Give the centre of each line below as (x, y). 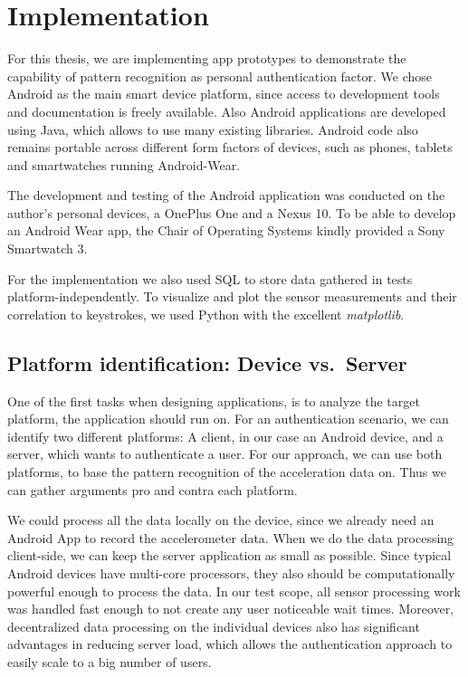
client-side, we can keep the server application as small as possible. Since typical (229, 555)
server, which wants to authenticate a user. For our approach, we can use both (225, 454)
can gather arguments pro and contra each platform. (153, 489)
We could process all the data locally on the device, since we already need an (221, 520)
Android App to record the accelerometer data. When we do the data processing (231, 537)
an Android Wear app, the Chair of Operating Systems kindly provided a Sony (226, 230)
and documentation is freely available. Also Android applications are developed (227, 111)
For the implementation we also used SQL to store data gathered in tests (210, 278)
